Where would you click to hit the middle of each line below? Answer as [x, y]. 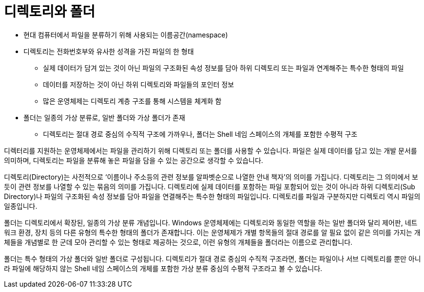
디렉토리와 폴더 [49, 12]
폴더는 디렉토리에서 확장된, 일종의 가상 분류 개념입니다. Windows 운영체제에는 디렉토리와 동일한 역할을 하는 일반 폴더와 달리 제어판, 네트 [211, 222]
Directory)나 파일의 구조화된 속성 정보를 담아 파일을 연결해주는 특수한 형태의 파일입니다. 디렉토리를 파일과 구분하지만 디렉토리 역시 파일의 [212, 196]
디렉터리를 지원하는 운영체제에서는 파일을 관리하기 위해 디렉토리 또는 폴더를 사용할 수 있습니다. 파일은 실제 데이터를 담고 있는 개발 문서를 [211, 150]
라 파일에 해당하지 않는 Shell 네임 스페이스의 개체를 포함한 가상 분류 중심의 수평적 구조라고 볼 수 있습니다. [163, 268]
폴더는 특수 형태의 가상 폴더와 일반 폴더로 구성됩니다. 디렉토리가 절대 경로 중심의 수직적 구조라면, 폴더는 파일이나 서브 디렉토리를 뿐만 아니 [212, 258]
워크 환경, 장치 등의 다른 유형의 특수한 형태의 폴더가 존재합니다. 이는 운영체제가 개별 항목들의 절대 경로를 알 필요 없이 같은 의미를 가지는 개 [212, 232]
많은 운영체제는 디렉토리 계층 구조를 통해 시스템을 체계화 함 [132, 101]
